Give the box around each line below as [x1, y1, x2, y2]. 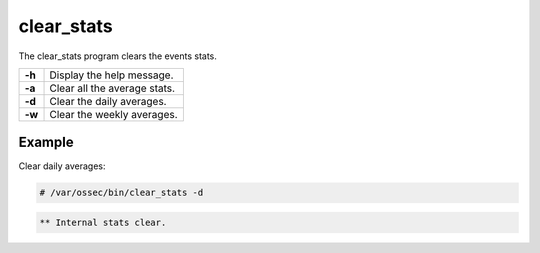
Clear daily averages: [18, 160, 106, 172]
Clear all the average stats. [49, 81, 175, 95]
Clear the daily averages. [49, 94, 167, 108]
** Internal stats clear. [39, 217, 167, 229]
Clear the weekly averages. [49, 107, 179, 121]
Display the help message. [49, 68, 174, 82]
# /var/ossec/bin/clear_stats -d [39, 187, 204, 199]
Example [18, 134, 74, 151]
